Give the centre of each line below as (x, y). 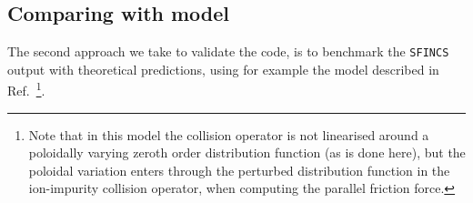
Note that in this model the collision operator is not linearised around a (229, 134)
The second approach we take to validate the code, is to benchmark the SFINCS (228, 51)
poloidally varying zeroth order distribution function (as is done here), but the (247, 152)
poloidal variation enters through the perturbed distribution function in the (239, 170)
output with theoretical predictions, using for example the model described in (223, 69)
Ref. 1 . (26, 89)
